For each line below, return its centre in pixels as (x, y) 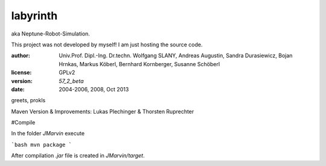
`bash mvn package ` (42, 145)
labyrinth (34, 16)
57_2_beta (71, 81)
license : (21, 73)
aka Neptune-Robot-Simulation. (51, 34)
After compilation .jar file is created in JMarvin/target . (78, 156)
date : (18, 89)
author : (21, 56)
